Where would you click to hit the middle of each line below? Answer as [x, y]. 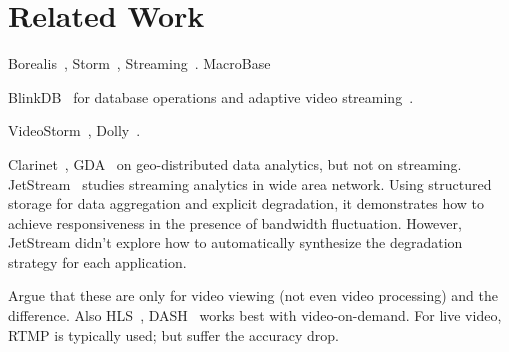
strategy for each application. [97, 261]
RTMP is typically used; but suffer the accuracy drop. [173, 334]
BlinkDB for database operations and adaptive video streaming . [211, 96]
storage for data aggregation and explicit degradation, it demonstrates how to [246, 203]
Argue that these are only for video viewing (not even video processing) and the [253, 295]
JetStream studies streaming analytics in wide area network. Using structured [250, 183]
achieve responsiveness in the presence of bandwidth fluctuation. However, [235, 222]
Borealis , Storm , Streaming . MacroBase [139, 63]
